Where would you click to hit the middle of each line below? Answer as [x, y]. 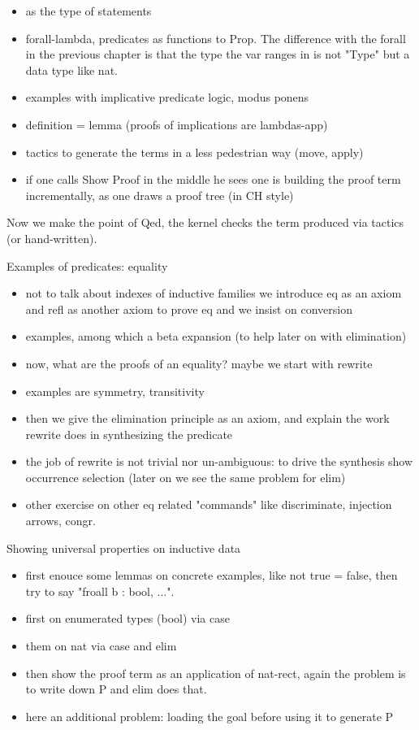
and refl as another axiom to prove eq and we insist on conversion [189, 309]
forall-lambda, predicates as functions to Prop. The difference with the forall [216, 38]
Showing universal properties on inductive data [124, 547]
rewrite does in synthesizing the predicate [129, 434]
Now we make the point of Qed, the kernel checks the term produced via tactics [205, 222]
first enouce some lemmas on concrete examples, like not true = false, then [212, 575]
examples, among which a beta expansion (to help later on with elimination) [216, 336]
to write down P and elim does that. [116, 689]
